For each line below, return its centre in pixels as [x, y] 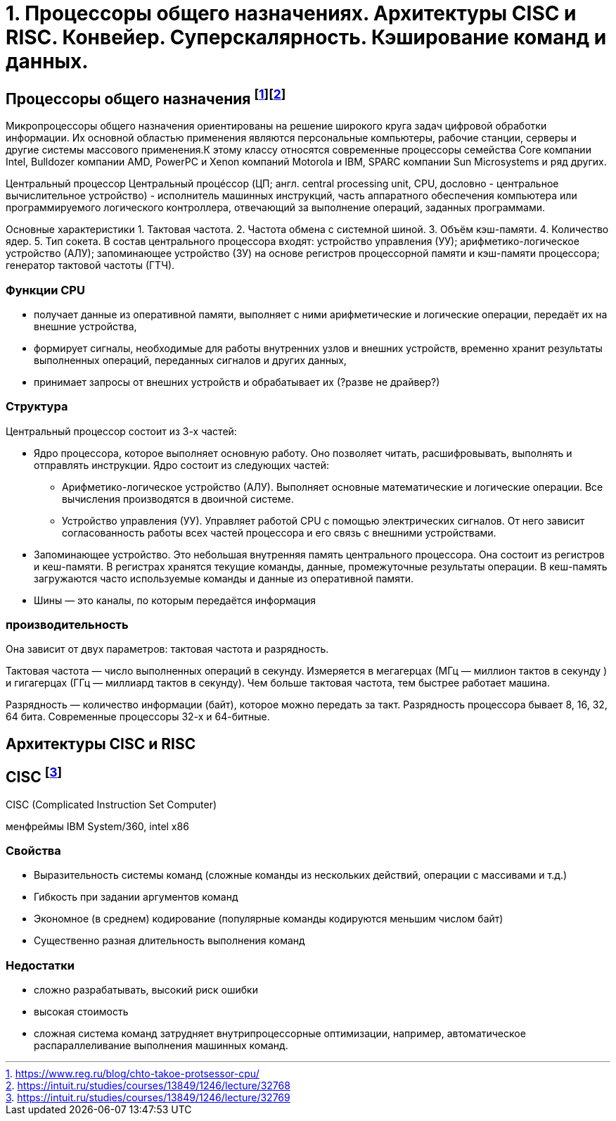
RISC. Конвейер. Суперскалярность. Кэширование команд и [306, 37]
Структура [37, 407]
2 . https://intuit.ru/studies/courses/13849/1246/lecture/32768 [148, 1086]
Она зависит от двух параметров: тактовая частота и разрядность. [167, 649]
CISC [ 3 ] [34, 776]
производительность [67, 625]
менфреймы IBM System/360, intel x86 [97, 826]
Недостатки [40, 965]
